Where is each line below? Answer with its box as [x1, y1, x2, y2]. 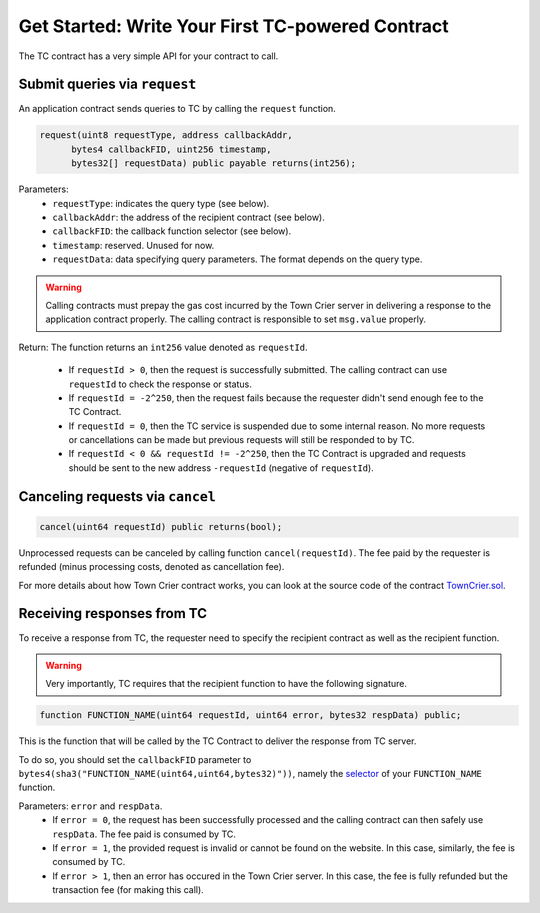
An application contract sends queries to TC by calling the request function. [18, 103, 337, 115]
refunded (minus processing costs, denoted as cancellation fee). [18, 561, 285, 573]
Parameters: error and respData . [18, 800, 163, 812]
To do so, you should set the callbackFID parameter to [18, 753, 252, 765]
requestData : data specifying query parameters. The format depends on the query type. [52, 253, 423, 265]
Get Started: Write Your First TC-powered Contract [18, 15, 449, 37]
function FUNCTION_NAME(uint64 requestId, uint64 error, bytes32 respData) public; [39, 710, 462, 721]
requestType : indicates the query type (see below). [52, 197, 270, 209]
